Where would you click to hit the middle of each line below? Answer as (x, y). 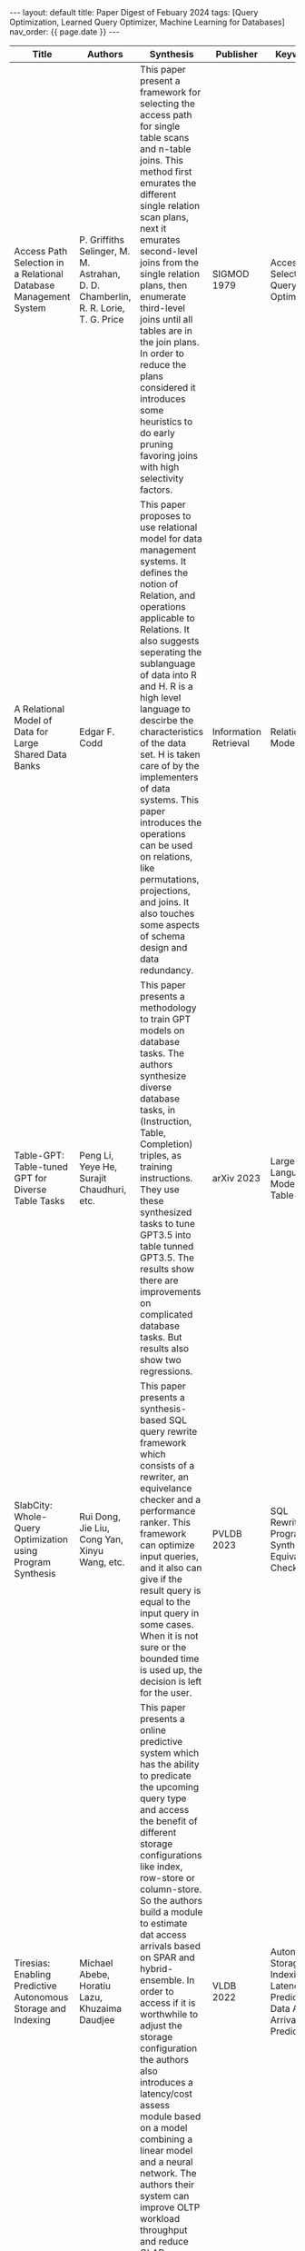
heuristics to (167, 422)
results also (164, 1349)
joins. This (162, 160)
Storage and (40, 2008)
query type (163, 1798)
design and (164, 947)
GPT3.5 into (166, 1235)
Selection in (39, 263)
